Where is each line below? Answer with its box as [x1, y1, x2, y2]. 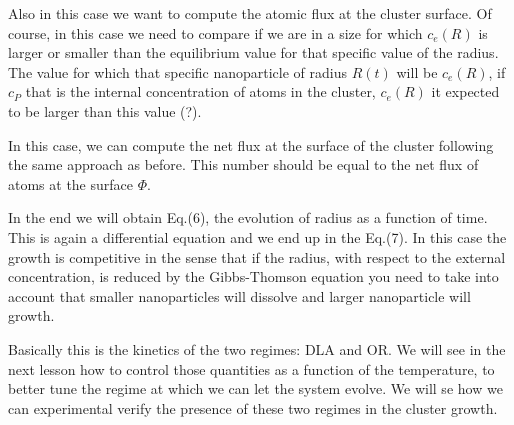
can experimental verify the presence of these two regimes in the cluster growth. [8, 397, 498, 418]
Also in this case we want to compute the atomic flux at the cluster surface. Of [8, 3, 492, 23]
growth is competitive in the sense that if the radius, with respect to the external [8, 246, 506, 267]
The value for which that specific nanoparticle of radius [8, 61, 348, 82]
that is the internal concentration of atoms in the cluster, [25, 81, 376, 102]
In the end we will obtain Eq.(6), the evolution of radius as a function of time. [8, 207, 488, 228]
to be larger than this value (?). [8, 100, 202, 121]
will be [396, 61, 438, 82]
